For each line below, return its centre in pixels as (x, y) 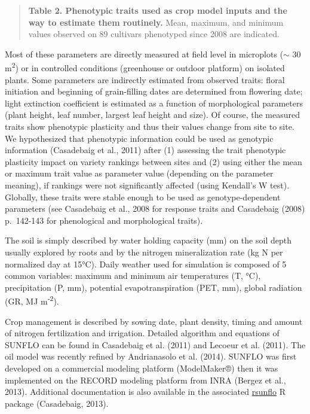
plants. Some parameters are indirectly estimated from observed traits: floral (145, 79)
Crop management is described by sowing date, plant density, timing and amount (154, 321)
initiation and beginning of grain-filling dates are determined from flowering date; (154, 91)
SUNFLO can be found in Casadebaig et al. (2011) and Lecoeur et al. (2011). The (155, 344)
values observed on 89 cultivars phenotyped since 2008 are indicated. (154, 34)
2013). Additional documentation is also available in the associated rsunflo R (145, 392)
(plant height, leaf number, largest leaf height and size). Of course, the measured (152, 115)
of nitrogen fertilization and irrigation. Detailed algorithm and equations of (142, 333)
